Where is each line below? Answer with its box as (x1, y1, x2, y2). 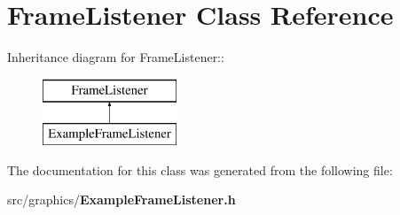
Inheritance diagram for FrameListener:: (7, 48, 224, 66)
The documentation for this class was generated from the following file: (7, 160, 393, 179)
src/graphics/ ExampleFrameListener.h (7, 190, 236, 209)
